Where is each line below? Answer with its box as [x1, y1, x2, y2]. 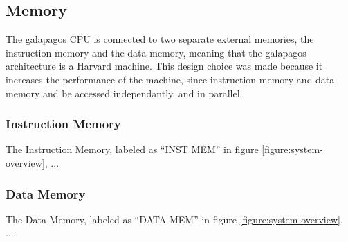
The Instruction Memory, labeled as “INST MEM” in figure [6, 142, 259, 157]
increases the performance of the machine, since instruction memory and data [6, 72, 335, 86]
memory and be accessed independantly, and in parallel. [6, 85, 243, 100]
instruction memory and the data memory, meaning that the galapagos [6, 45, 306, 59]
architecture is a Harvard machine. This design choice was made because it [6, 59, 323, 73]
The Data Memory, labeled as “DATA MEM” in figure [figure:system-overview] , [6, 212, 343, 226]
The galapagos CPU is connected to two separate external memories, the [6, 32, 314, 46]
